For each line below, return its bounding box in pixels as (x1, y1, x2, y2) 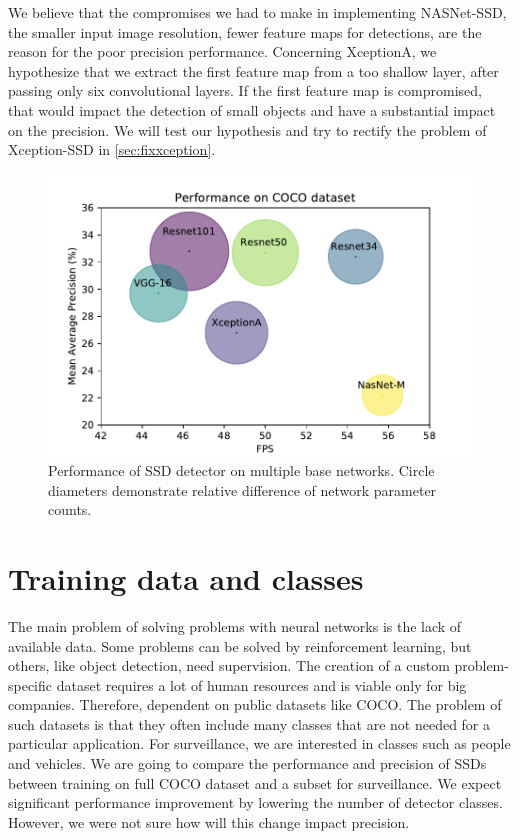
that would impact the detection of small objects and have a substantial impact (8, 99, 496, 120)
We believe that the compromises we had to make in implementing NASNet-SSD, (8, 2, 507, 22)
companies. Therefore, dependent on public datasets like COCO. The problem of (8, 694, 502, 715)
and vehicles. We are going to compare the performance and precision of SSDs (8, 753, 487, 774)
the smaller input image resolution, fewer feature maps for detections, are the (8, 21, 482, 42)
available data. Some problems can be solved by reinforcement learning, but (8, 635, 472, 656)
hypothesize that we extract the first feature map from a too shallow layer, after (8, 60, 499, 81)
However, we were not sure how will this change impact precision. (8, 811, 410, 832)
